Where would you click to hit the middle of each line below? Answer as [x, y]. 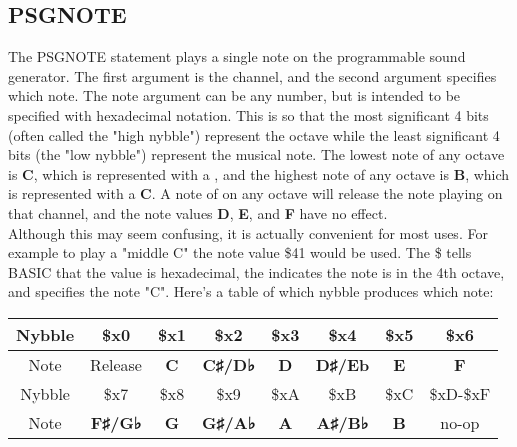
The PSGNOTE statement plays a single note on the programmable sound [237, 56]
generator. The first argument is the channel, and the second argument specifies [252, 75]
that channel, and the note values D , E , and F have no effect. [198, 212]
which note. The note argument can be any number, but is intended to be [234, 95]
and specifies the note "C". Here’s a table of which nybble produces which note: [251, 291]
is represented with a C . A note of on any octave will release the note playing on [255, 193]
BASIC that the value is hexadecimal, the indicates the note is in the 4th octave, [256, 271]
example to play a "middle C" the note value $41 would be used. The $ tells [240, 252]
